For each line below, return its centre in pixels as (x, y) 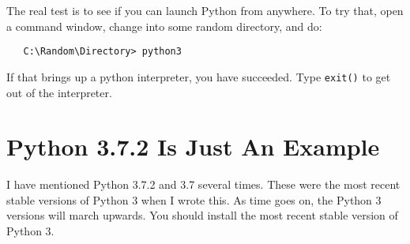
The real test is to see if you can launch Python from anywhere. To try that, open (205, 10)
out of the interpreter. (59, 92)
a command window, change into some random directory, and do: (164, 26)
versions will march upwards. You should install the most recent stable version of (202, 215)
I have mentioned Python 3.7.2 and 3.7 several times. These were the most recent (203, 184)
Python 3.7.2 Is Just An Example (193, 146)
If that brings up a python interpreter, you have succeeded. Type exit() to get (199, 76)
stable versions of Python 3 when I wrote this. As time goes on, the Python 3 (194, 199)
